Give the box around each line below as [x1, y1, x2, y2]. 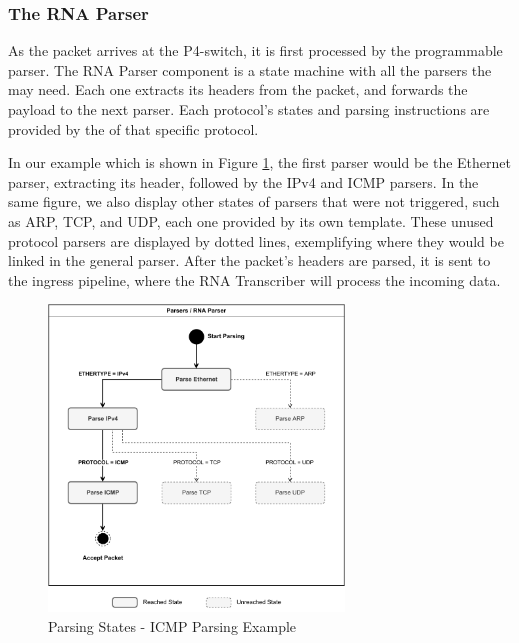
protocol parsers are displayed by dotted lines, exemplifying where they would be [8, 230, 504, 251]
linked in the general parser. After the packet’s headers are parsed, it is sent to [8, 250, 491, 271]
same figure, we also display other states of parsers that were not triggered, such [8, 191, 500, 212]
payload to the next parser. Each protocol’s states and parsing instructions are [8, 99, 490, 119]
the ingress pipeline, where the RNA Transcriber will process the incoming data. [8, 269, 501, 290]
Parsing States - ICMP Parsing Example [48, 615, 297, 636]
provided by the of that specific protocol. [8, 118, 259, 139]
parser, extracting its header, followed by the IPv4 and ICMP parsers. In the [8, 171, 479, 192]
